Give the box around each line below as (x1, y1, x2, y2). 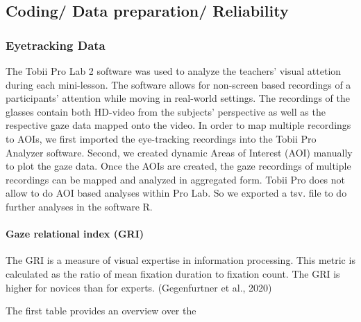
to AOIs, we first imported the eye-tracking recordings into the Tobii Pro (6, 131, 317, 145)
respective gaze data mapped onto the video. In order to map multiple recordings (6, 118, 351, 132)
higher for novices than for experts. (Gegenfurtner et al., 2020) (6, 280, 272, 294)
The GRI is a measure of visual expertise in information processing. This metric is (6, 253, 355, 267)
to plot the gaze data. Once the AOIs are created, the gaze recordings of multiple (6, 159, 351, 173)
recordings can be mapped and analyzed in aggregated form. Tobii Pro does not (6, 172, 346, 186)
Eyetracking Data (6, 36, 106, 53)
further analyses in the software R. (6, 199, 153, 213)
